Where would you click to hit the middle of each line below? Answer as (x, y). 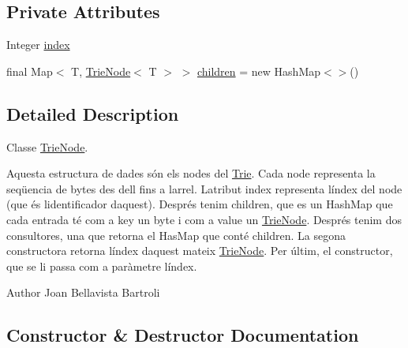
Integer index (38, 45)
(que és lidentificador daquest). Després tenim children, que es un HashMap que (200, 204)
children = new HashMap (259, 71)
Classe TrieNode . (47, 146)
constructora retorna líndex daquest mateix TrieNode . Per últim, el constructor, (200, 251)
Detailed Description (93, 113)
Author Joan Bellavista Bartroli (83, 292)
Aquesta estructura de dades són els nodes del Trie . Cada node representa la (191, 173)
